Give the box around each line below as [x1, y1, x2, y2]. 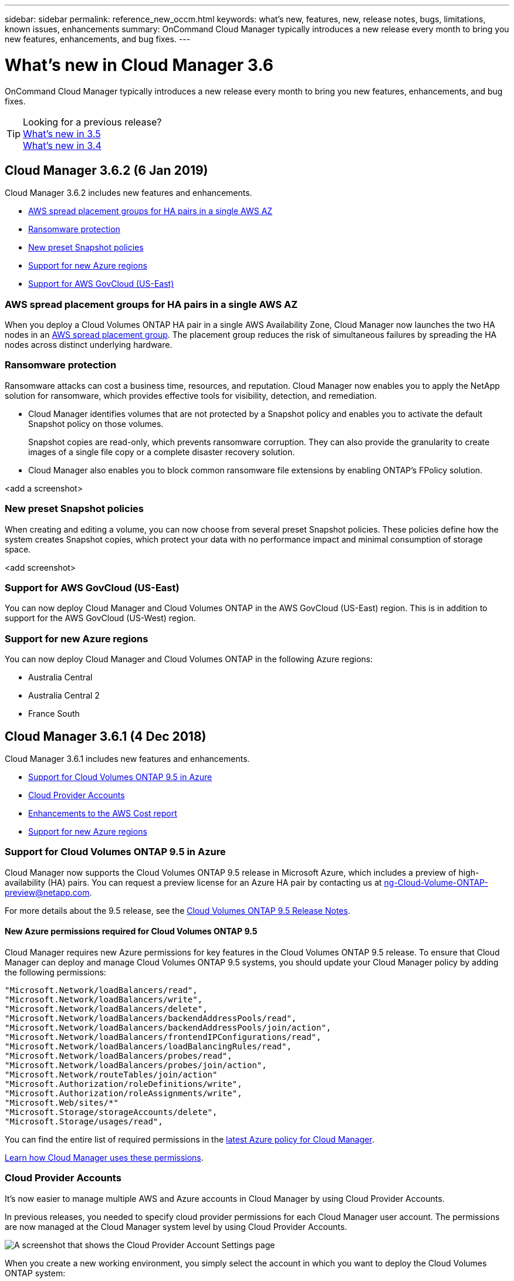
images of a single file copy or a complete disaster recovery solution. [28, 446, 295, 457]
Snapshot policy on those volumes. [28, 418, 164, 429]
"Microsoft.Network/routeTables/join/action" [5, 1069, 218, 1079]
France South [28, 709, 80, 719]
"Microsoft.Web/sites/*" [5, 1097, 119, 1107]
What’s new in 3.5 [23, 127, 101, 140]
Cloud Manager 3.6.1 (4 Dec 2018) [5, 728, 207, 744]
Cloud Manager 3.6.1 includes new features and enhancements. [5, 753, 250, 764]
